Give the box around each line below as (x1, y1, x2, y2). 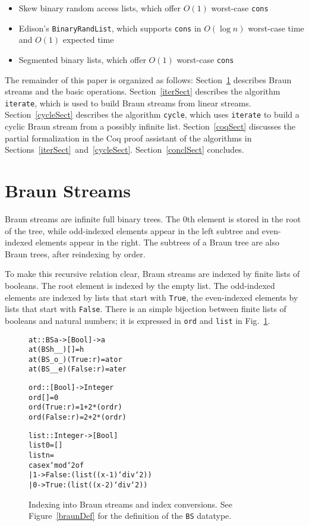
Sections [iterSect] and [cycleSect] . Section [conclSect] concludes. (5, 143, 244, 156)
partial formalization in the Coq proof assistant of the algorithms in (5, 131, 252, 144)
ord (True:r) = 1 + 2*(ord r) (29, 403, 122, 412)
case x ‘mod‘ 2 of (29, 461, 84, 470)
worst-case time (248, 21, 304, 34)
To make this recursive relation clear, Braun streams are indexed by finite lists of (5, 267, 300, 280)
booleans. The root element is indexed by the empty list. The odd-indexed (5, 279, 275, 291)
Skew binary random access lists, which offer (18, 2, 181, 14)
